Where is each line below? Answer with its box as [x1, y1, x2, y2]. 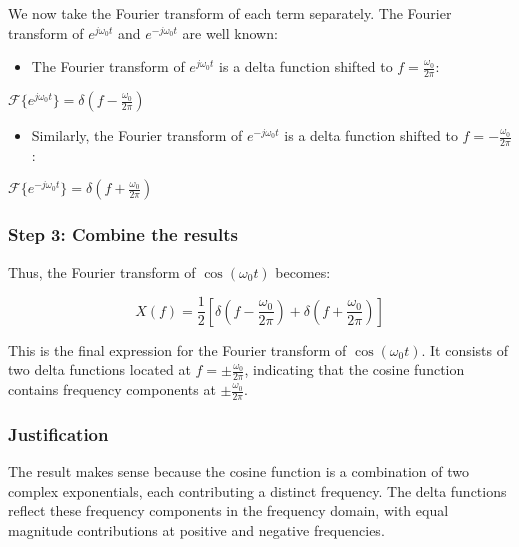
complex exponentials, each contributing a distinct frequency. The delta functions [8, 480, 507, 501]
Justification [8, 421, 109, 446]
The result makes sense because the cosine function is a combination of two [8, 461, 469, 482]
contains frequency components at [8, 379, 216, 400]
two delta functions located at [8, 359, 191, 380]
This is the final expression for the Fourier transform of [8, 339, 347, 360]
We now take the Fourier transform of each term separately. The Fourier [8, 3, 452, 23]
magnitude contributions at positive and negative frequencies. [8, 519, 385, 540]
